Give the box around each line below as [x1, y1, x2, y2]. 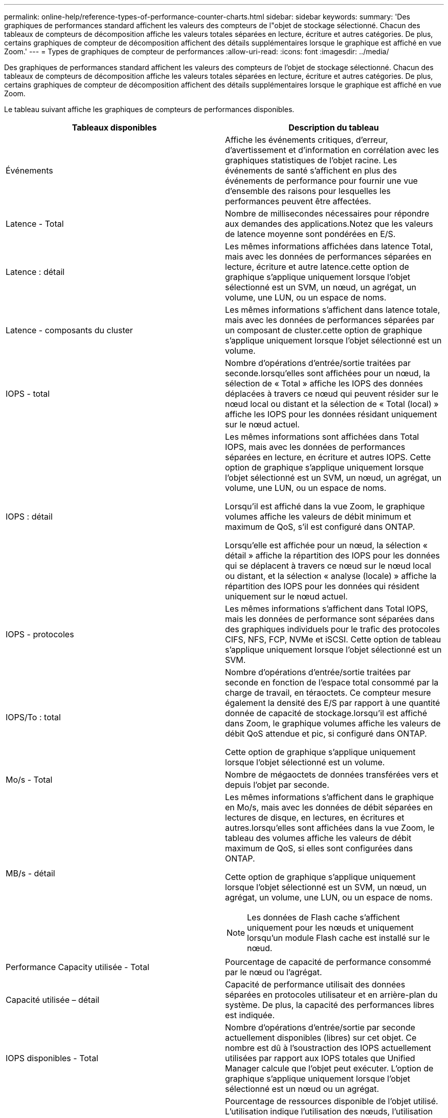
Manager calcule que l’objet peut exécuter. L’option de [225, 1063, 434, 1073]
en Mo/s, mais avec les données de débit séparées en [225, 802, 433, 812]
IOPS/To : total [6, 712, 61, 722]
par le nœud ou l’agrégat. [225, 967, 322, 977]
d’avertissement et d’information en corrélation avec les [225, 145, 439, 155]
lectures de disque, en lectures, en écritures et [225, 812, 405, 823]
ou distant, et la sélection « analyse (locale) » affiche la [225, 571, 437, 581]
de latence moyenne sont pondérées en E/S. [225, 229, 396, 239]
